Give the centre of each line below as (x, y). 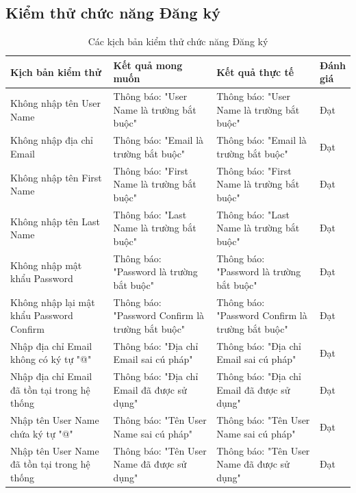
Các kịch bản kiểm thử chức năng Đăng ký (178, 41)
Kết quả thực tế (255, 72)
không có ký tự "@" (51, 359)
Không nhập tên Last (55, 221)
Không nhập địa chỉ (52, 140)
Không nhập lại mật (53, 302)
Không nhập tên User (55, 103)
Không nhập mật (46, 265)
